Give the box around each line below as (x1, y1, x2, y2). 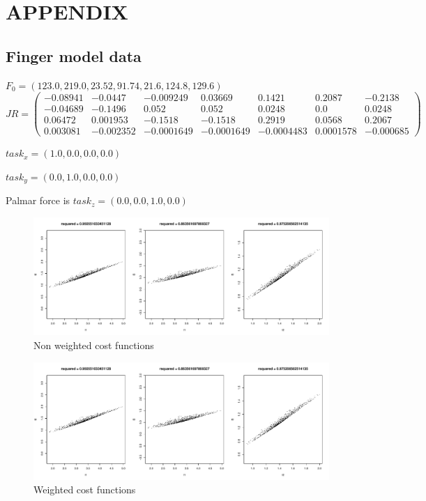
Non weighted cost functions (33, 337, 154, 352)
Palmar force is (6, 193, 70, 208)
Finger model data (6, 45, 142, 66)
